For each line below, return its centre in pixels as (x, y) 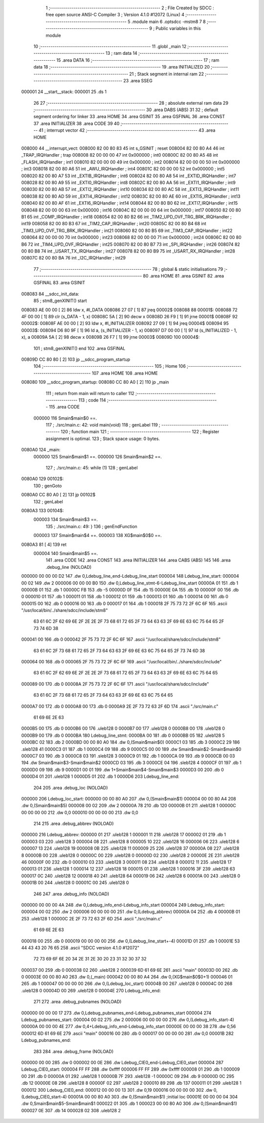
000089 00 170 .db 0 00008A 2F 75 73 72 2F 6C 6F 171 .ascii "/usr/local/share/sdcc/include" (115, 684)
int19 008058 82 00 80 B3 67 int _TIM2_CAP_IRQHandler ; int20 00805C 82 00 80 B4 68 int (114, 224)
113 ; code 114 (92, 400)
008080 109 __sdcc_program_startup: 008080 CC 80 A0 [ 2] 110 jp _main (95, 382)
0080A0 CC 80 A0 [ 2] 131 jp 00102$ (58, 495)
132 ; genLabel (48, 501)
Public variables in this (178, 28)
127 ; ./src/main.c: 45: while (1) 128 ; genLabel (92, 468)
